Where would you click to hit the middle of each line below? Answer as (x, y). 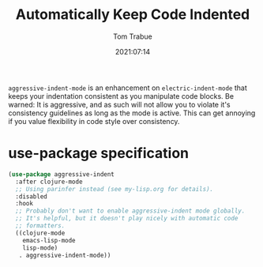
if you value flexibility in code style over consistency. (94, 121)
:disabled (31, 196)
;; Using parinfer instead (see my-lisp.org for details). (115, 189)
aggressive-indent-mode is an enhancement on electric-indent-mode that (128, 88)
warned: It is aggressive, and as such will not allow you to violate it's (119, 104)
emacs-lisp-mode (49, 240)
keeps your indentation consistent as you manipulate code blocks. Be (121, 96)
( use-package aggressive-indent (61, 174)
